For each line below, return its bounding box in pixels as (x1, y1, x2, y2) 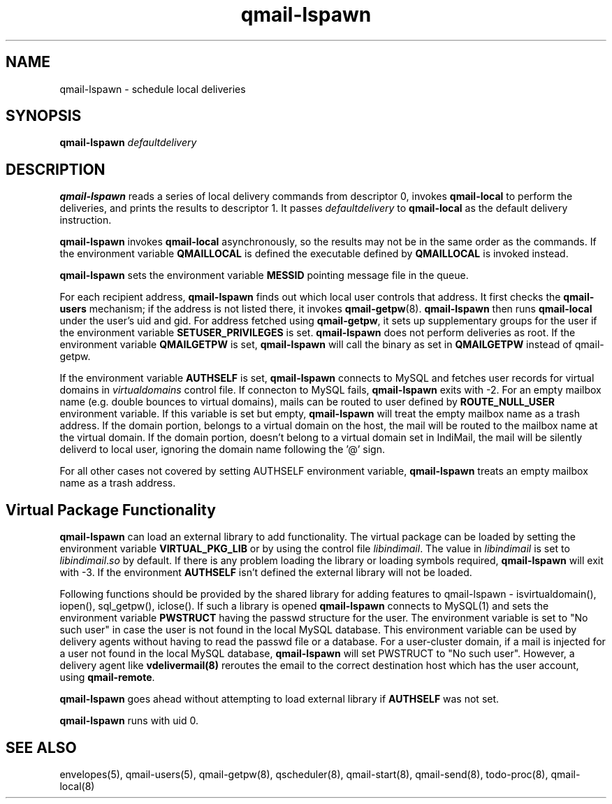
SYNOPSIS (6, 107, 82, 125)
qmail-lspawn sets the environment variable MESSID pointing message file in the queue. (59, 269, 469, 282)
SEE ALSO (6, 738, 77, 756)
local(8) (59, 780, 95, 792)
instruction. (59, 214, 112, 227)
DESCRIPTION (6, 160, 105, 178)
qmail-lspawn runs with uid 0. (59, 715, 199, 727)
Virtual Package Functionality (6, 501, 216, 519)
